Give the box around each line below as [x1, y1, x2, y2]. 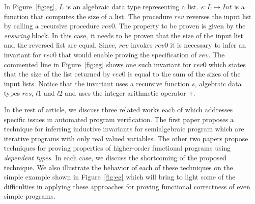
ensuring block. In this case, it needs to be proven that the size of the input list [4, 30, 243, 40]
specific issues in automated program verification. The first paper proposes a [4, 114, 234, 124]
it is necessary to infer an [170, 40, 246, 50]
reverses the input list [186, 11, 252, 21]
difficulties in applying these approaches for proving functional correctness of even [4, 181, 251, 191]
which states [208, 59, 246, 69]
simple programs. [4, 191, 56, 201]
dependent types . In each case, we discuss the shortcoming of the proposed [4, 152, 227, 162]
